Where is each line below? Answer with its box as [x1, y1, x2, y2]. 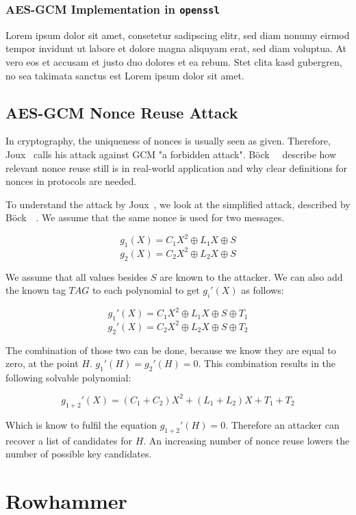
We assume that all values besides [5, 269, 148, 284]
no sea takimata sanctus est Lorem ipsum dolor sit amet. [5, 68, 244, 82]
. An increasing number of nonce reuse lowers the [143, 433, 350, 447]
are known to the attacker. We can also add [160, 269, 343, 284]
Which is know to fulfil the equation [5, 417, 157, 431]
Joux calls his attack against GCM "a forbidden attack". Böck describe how [5, 147, 337, 161]
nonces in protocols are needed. [5, 174, 137, 188]
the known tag [5, 283, 66, 297]
